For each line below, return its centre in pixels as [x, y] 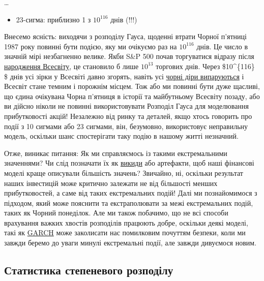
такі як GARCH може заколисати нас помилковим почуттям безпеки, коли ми [125, 232]
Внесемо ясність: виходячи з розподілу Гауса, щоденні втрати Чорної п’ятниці [125, 36]
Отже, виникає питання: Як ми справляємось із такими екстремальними [116, 153]
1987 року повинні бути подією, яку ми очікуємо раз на [91, 46]
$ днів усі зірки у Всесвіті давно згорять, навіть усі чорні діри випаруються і [124, 76]
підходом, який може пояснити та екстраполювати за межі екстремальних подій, [129, 202]
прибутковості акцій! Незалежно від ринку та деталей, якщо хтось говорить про [128, 116]
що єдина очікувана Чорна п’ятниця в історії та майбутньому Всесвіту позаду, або [132, 96]
